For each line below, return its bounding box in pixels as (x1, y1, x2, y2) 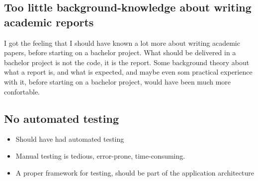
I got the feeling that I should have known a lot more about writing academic (4, 37, 240, 48)
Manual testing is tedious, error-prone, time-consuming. (15, 150, 185, 161)
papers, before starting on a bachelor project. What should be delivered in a (4, 47, 236, 58)
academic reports (4, 14, 94, 29)
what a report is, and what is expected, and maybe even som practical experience (4, 67, 253, 77)
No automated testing (4, 110, 119, 126)
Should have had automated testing (15, 134, 124, 144)
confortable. (4, 86, 40, 96)
